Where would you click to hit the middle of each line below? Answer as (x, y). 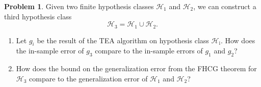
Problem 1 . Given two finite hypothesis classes (79, 6)
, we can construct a (225, 6)
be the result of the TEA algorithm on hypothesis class (123, 40)
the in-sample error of (50, 51)
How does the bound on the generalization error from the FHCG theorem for (136, 68)
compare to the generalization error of (88, 78)
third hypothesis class (38, 16)
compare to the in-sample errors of (149, 51)
